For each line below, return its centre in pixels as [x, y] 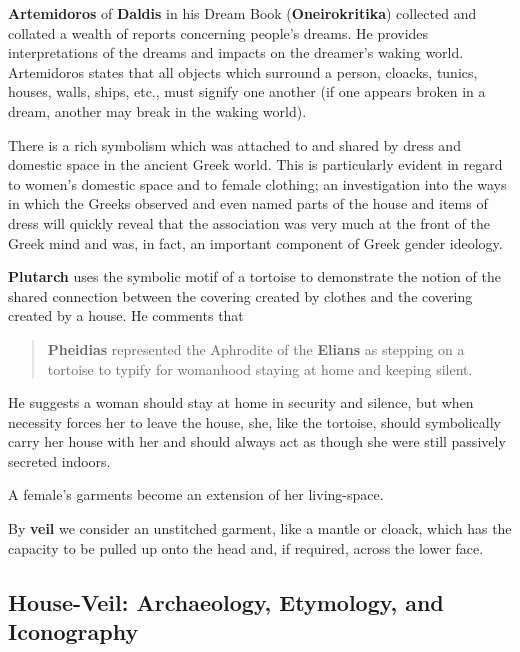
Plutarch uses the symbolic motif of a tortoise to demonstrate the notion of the [254, 276]
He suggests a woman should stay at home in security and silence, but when [241, 402]
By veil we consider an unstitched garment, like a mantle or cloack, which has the [260, 528]
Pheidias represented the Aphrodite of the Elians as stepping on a [256, 348]
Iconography [73, 631]
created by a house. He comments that [126, 315]
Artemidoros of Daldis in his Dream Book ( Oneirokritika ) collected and [242, 13]
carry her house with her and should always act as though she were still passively [257, 441]
